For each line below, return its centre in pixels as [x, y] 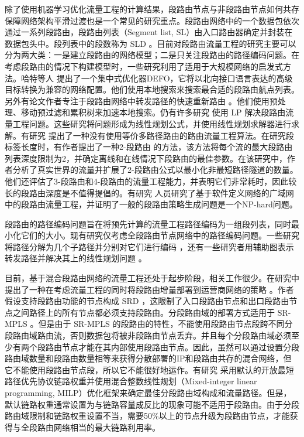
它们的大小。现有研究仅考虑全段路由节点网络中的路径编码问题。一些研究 [160, 235]
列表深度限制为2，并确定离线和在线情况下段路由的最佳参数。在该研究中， [146, 158]
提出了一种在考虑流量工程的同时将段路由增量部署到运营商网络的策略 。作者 [149, 289]
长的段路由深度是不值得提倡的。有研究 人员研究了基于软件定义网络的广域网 [149, 192]
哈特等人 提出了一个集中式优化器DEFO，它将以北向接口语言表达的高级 [157, 78]
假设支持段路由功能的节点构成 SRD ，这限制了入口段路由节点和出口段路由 [147, 301]
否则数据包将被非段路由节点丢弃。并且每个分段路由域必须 [180, 335]
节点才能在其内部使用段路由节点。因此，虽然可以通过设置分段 [180, 346]
